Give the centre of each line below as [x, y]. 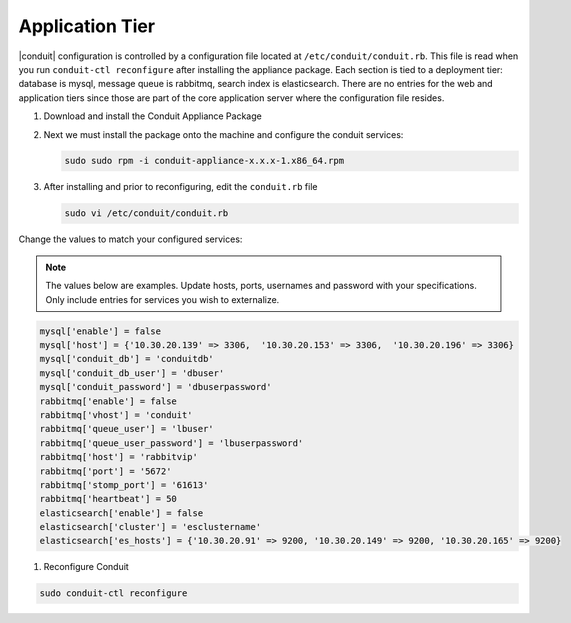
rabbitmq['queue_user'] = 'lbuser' [126, 429]
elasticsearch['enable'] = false [121, 513]
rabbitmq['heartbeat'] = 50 [108, 499]
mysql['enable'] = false [100, 331]
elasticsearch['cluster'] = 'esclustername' [150, 527]
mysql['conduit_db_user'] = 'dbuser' [132, 373]
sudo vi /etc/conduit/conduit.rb [146, 213]
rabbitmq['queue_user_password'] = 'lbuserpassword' [171, 443]
